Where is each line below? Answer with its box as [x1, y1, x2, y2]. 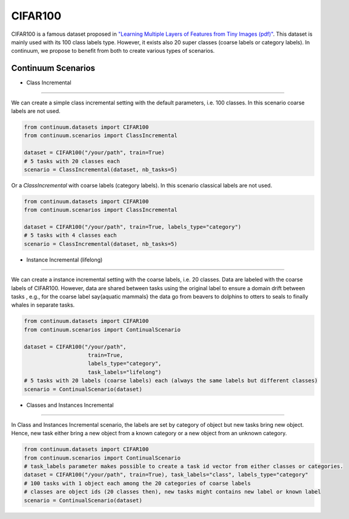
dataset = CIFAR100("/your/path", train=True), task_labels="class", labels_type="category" [24, 471, 308, 478]
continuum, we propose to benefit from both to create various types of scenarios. [11, 47, 215, 55]
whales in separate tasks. [11, 301, 75, 309]
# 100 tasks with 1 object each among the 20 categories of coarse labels [24, 480, 251, 487]
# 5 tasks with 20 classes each [24, 158, 121, 165]
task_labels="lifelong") [88, 368, 162, 376]
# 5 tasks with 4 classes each [24, 232, 118, 239]
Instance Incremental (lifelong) [26, 256, 103, 263]
